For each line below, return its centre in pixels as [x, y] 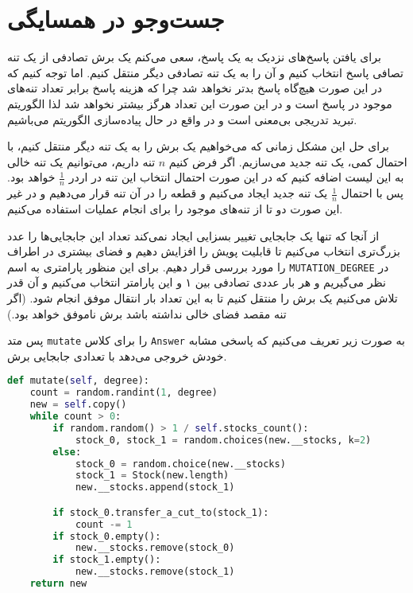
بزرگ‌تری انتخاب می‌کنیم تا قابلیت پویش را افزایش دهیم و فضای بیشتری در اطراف [204, 251]
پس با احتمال [372, 193]
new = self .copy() [78, 405]
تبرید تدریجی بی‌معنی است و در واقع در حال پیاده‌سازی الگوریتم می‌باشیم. [182, 119]
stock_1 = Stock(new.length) [152, 476]
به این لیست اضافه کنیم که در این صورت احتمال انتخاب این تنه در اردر [236, 177]
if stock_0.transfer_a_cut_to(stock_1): [161, 512]
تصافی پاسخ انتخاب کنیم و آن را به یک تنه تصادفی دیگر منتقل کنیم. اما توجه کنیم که [205, 72]
